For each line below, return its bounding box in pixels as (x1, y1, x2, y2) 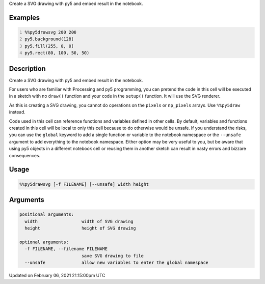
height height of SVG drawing (25, 225, 136, 231)
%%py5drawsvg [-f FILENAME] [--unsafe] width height (19, 181, 149, 187)
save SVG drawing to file (81, 253, 144, 258)
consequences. (9, 152, 41, 158)
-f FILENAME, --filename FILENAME (25, 246, 108, 252)
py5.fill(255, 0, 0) (25, 43, 74, 49)
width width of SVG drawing (25, 219, 133, 224)
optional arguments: (19, 239, 69, 245)
